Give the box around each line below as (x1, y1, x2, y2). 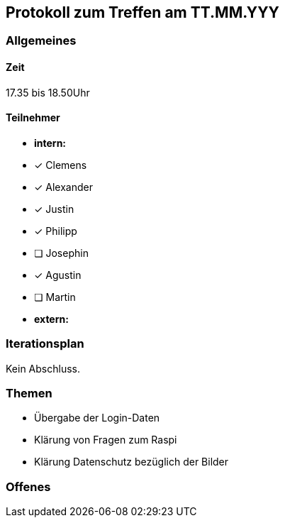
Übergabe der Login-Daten (34, 412, 160, 424)
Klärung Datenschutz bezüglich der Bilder (34, 456, 229, 468)
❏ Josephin (34, 246, 89, 259)
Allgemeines (6, 33, 77, 48)
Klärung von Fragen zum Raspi (34, 434, 177, 446)
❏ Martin (34, 290, 76, 303)
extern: (34, 312, 69, 325)
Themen (6, 385, 52, 400)
